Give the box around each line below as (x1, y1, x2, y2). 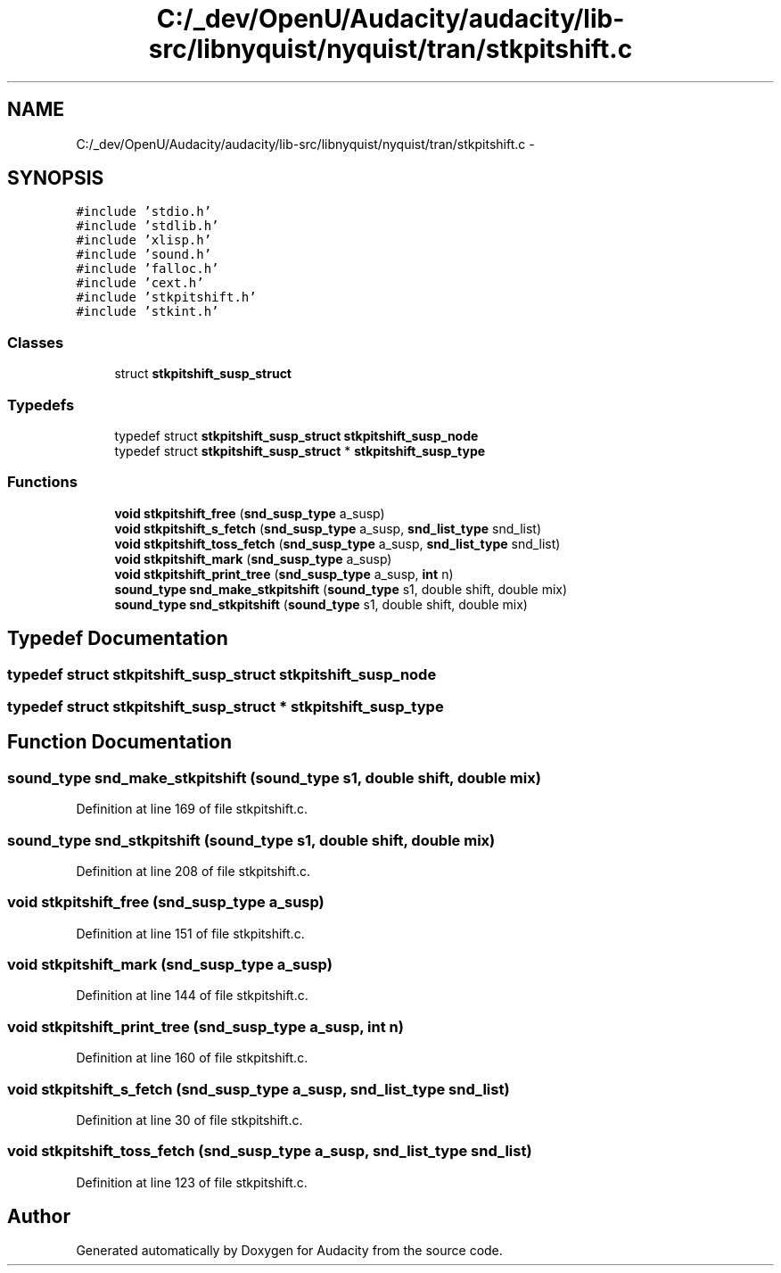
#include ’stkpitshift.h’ (76, 290, 257, 305)
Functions (7, 473, 78, 492)
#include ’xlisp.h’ (76, 233, 212, 248)
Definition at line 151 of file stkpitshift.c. (76, 925, 305, 941)
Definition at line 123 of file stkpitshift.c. (76, 1174, 308, 1190)
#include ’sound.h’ (76, 247, 212, 262)
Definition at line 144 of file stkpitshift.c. (76, 988, 308, 1004)
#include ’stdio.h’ (76, 204, 212, 219)
